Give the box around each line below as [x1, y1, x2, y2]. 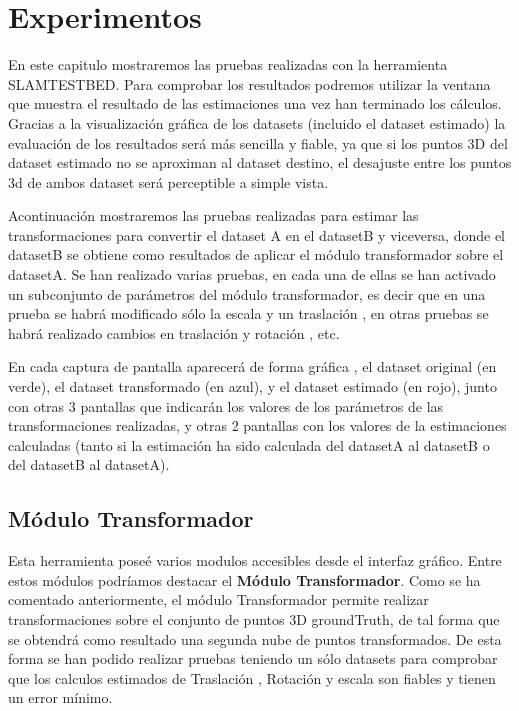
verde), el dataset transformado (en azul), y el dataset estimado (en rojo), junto [8, 376, 497, 397]
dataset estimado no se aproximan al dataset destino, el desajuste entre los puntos [8, 152, 512, 173]
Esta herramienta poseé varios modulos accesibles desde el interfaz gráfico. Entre [8, 550, 502, 571]
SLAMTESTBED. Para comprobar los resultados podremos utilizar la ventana [8, 73, 491, 94]
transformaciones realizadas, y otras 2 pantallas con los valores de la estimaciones [8, 415, 507, 436]
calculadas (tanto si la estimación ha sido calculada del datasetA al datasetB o [8, 434, 490, 455]
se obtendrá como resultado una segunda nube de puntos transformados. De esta [8, 628, 502, 649]
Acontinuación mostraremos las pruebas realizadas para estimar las [8, 205, 419, 226]
